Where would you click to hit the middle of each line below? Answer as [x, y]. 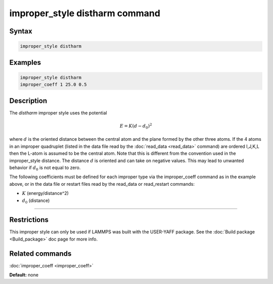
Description [28, 100]
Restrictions [29, 220]
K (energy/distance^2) [45, 193]
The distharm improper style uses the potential [58, 113]
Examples [25, 63]
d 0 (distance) [36, 201]
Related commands [40, 253]
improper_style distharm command [85, 13]
